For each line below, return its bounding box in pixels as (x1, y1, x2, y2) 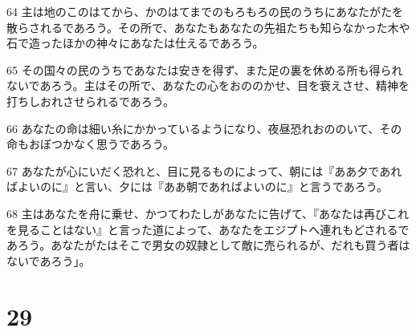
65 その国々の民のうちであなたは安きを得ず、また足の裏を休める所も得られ (6, 61, 403, 78)
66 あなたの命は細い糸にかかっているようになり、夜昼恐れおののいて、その (6, 119, 402, 136)
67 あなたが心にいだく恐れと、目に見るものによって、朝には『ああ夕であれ (6, 162, 402, 179)
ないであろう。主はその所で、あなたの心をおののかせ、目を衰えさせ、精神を (6, 77, 410, 94)
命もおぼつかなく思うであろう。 (6, 136, 175, 152)
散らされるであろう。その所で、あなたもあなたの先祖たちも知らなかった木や (6, 18, 410, 35)
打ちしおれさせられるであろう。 (6, 92, 175, 109)
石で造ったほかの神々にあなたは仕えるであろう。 (6, 34, 264, 51)
